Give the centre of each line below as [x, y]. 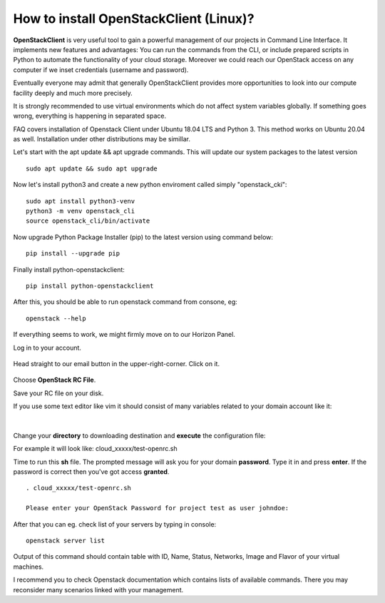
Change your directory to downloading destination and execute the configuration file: [139, 435]
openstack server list [66, 541]
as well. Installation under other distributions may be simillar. [102, 139]
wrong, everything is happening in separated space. [90, 116]
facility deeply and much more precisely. [73, 93]
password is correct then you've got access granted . [91, 472]
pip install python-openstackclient [90, 286]
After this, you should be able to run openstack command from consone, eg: [125, 302]
